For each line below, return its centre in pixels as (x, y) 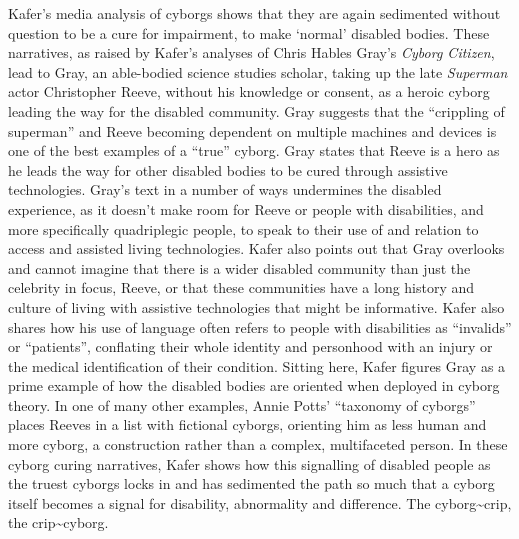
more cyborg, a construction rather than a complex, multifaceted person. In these (258, 444)
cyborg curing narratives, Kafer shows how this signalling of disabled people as (249, 463)
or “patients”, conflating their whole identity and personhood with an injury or (250, 346)
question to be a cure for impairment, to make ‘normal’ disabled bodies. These (249, 32)
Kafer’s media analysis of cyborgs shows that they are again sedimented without (254, 13)
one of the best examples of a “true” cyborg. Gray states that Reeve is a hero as (254, 150)
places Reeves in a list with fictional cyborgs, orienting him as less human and (247, 424)
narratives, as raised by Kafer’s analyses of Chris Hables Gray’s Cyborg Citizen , (251, 52)
